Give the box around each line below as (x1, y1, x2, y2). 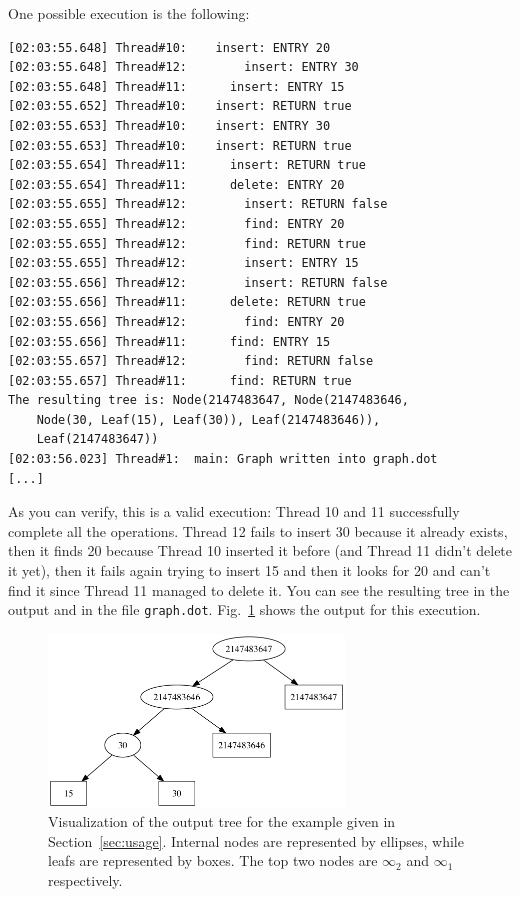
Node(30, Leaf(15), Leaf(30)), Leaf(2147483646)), (36, 412, 381, 427)
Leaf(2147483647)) (36, 432, 159, 447)
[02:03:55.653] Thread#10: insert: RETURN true (8, 138, 352, 153)
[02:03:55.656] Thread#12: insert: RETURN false (8, 275, 388, 290)
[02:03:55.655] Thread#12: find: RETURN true (8, 236, 366, 251)
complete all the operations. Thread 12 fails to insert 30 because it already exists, (8, 520, 508, 541)
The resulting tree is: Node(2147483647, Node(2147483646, (8, 393, 409, 408)
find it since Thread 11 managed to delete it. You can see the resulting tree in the (8, 579, 510, 600)
